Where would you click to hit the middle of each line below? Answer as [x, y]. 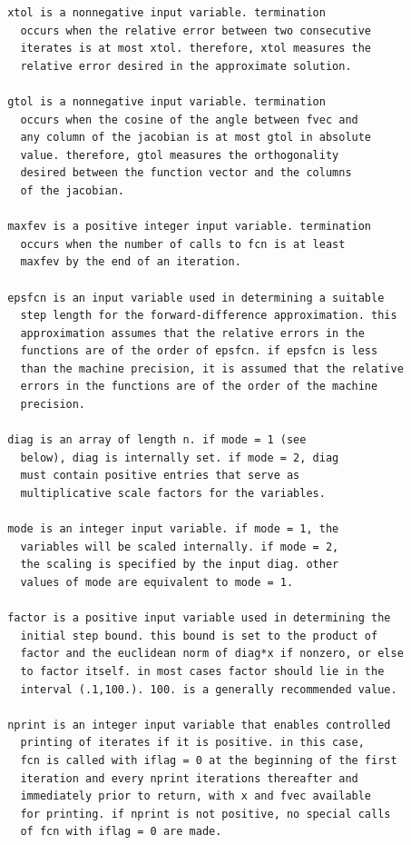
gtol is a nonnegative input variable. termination [166, 101]
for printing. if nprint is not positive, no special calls [205, 814]
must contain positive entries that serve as [160, 476]
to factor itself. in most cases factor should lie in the [202, 671]
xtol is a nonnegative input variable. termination [166, 13]
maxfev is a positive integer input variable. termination [190, 227]
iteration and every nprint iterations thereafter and [189, 778]
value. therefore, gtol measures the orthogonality [180, 155]
